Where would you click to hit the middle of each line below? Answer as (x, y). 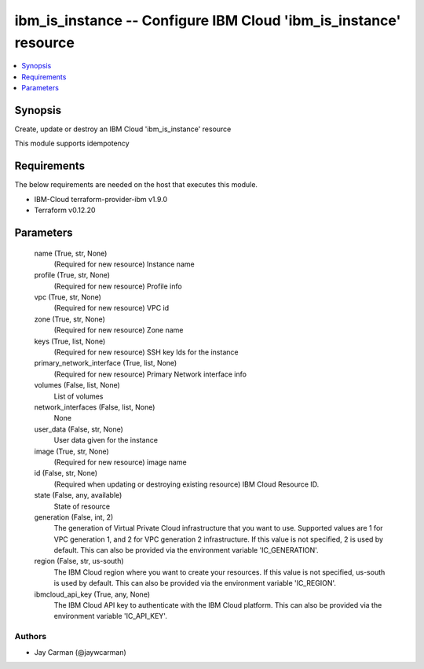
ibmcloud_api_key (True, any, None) (92, 594)
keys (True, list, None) (70, 341)
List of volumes (79, 396)
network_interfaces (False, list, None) (95, 407)
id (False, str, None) (66, 473)
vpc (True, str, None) (68, 297)
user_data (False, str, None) (79, 429)
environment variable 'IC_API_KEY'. (111, 616)
